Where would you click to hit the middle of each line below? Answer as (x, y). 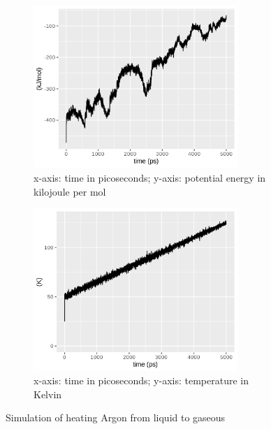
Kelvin (48, 394)
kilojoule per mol (70, 191)
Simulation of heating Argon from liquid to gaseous (116, 417)
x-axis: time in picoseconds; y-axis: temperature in (141, 380)
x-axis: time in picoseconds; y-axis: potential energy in (150, 177)
